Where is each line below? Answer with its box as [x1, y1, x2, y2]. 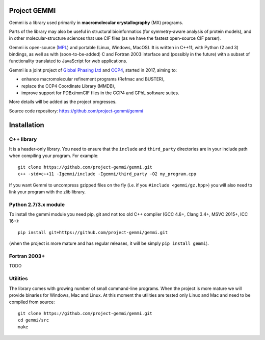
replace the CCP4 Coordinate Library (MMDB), [21, 83, 116, 89]
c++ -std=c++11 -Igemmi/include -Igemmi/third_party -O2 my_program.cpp [18, 171, 196, 177]
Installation [9, 121, 44, 129]
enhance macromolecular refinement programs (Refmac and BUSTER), [21, 76, 165, 82]
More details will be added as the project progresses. [9, 99, 117, 105]
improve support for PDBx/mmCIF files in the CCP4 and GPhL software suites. [21, 90, 179, 96]
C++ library [9, 135, 37, 142]
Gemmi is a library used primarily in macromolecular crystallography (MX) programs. [9, 20, 184, 26]
